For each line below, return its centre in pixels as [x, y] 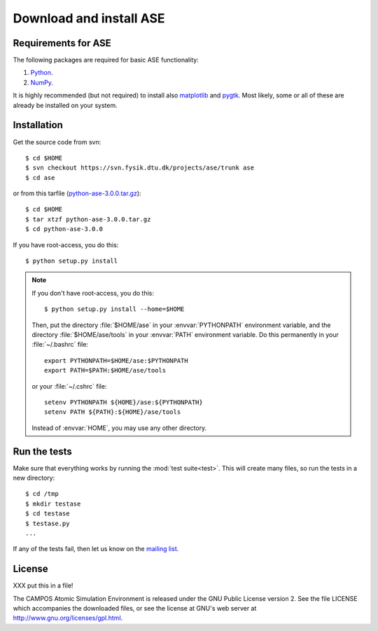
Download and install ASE [89, 18]
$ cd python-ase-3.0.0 [64, 229]
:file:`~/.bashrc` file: [60, 345]
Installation [38, 125]
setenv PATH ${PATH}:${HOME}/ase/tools [113, 412]
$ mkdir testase [53, 504]
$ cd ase [40, 178]
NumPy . [42, 82]
